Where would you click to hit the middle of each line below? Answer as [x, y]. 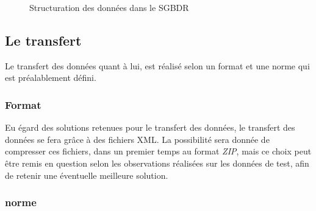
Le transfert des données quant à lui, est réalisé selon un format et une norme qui [157, 65]
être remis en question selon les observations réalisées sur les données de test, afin [157, 163]
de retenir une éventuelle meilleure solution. [87, 175]
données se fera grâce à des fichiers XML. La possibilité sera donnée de [137, 139]
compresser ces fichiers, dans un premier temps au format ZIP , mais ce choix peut [158, 151]
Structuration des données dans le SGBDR [109, 7]
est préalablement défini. [51, 78]
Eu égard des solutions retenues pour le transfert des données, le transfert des [150, 127]
